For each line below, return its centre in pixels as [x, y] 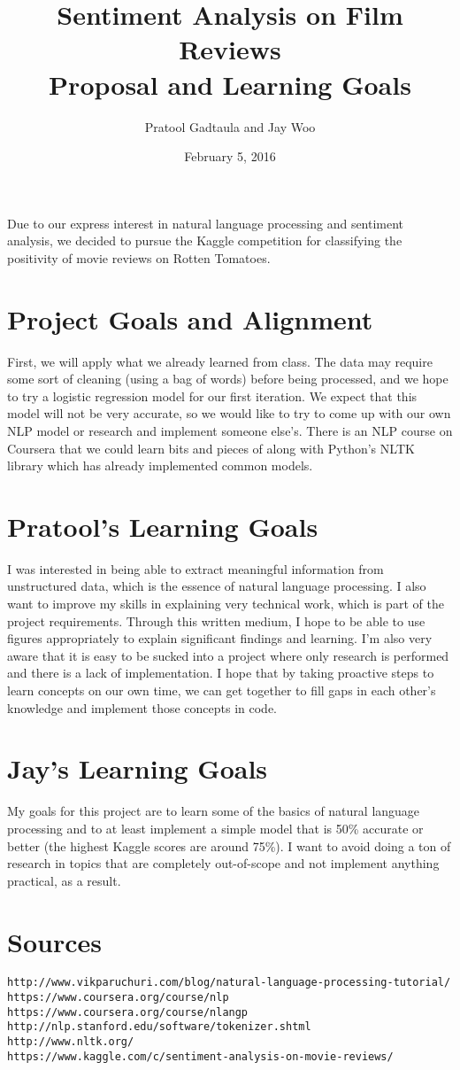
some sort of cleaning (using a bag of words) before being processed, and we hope [228, 379]
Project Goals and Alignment [190, 318]
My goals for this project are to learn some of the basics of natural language [214, 811]
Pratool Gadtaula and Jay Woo [230, 126]
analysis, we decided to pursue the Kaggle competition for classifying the [205, 240]
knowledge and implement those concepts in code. [142, 707]
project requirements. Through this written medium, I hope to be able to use [216, 620]
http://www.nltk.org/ [71, 1042]
